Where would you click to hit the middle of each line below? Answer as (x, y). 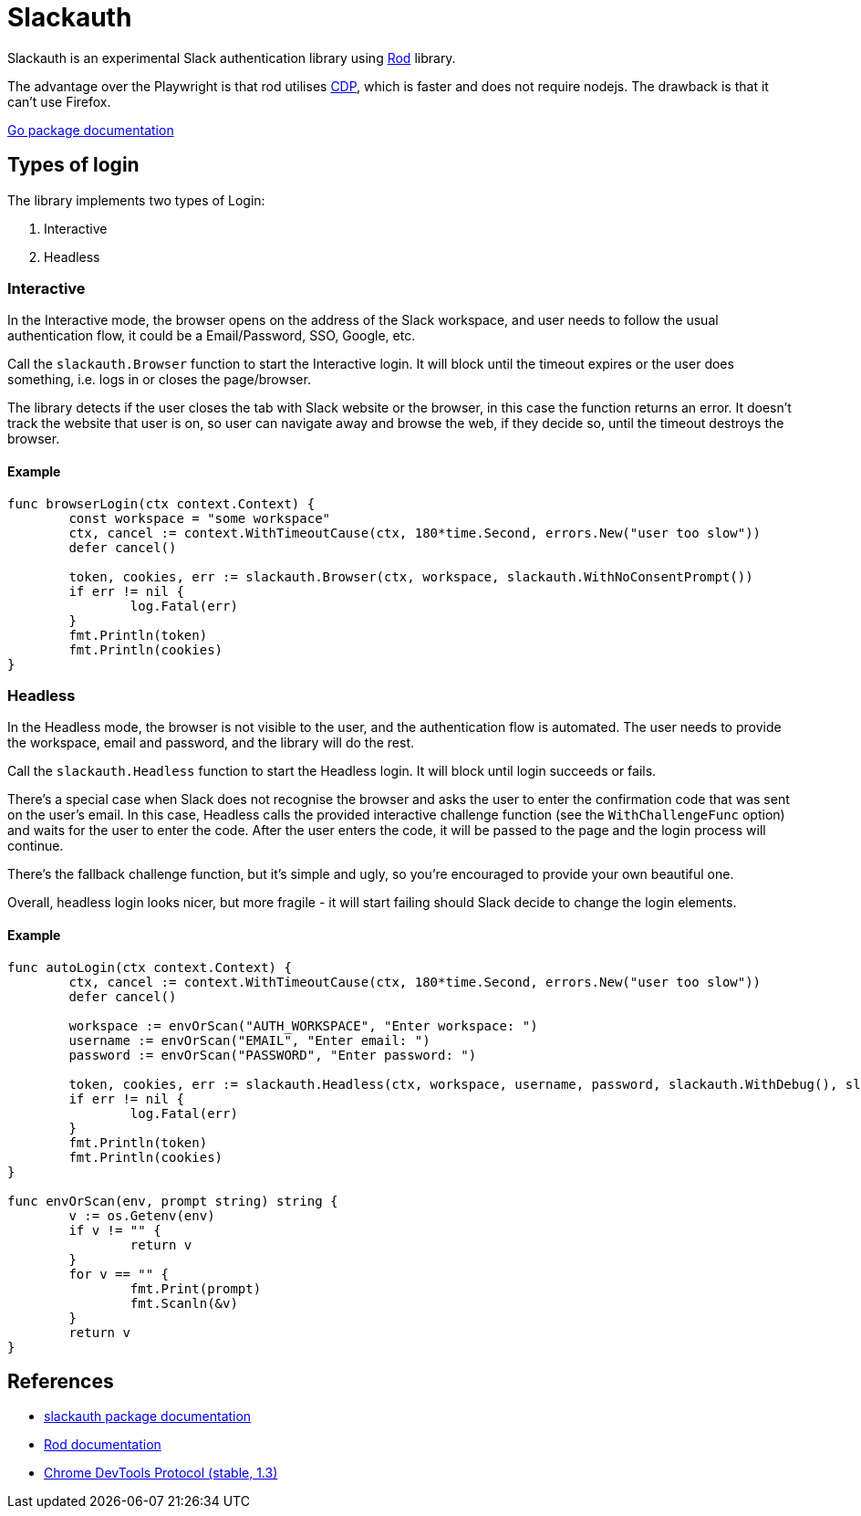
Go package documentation (91, 130)
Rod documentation (103, 1445)
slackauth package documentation (148, 1417)
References (61, 1381)
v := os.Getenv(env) (142, 1215)
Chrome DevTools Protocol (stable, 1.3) (161, 1473)
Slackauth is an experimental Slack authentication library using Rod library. (232, 58)
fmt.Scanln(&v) (184, 1303)
